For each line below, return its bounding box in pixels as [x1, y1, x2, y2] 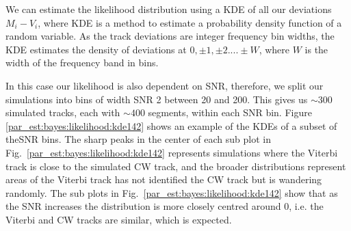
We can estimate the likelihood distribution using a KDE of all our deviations [5, 2, 332, 16]
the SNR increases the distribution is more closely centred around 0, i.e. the [5, 199, 324, 213]
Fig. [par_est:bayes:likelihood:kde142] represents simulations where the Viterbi [5, 145, 338, 159]
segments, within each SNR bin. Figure [148, 105, 312, 120]
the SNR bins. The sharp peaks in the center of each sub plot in [5, 132, 271, 146]
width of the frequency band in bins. [5, 55, 159, 70]
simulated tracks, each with [5, 105, 120, 120]
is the [304, 42, 328, 56]
